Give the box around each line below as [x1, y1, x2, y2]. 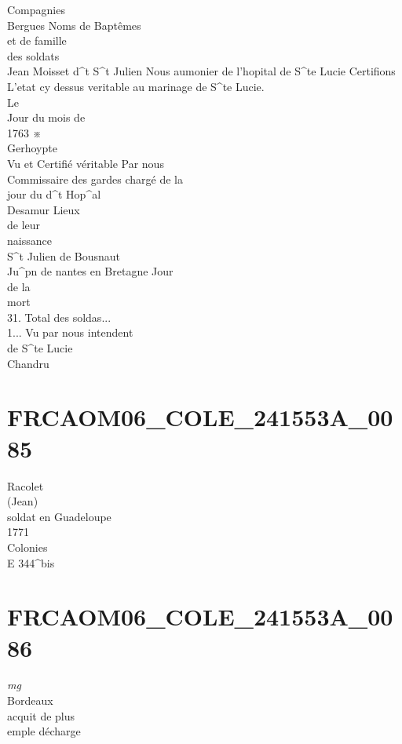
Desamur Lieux [7, 201, 80, 217]
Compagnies [7, 2, 65, 17]
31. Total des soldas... [7, 308, 111, 325]
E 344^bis [7, 554, 55, 571]
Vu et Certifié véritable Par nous [7, 155, 164, 171]
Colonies [7, 538, 48, 555]
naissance [7, 232, 52, 248]
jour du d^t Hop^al [7, 186, 101, 202]
